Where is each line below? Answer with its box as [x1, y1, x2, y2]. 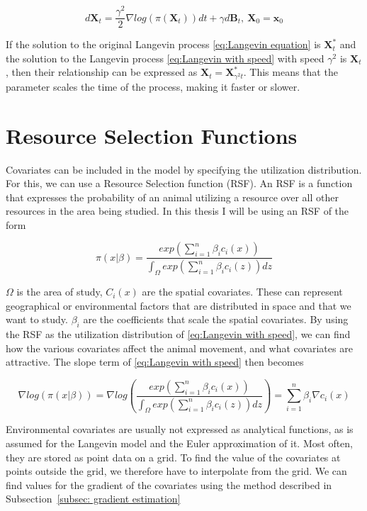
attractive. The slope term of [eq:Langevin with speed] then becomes [6, 354, 304, 369]
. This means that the [243, 64, 338, 79]
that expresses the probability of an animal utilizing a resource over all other [6, 189, 339, 204]
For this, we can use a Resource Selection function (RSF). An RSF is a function [6, 176, 353, 191]
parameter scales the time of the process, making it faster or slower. [6, 79, 300, 94]
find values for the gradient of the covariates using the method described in [6, 477, 332, 492]
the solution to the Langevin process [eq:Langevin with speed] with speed [6, 50, 324, 65]
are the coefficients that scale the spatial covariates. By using [83, 312, 349, 327]
